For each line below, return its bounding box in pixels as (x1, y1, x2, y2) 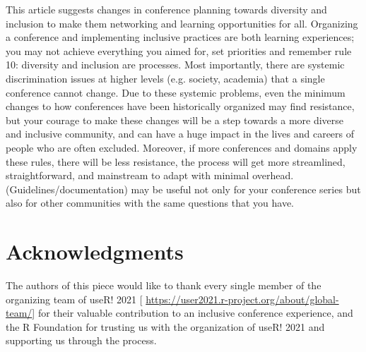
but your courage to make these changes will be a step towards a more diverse (6, 112, 344, 127)
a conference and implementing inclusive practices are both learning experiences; (6, 30, 355, 44)
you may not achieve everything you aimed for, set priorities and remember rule (6, 43, 352, 58)
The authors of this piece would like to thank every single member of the (6, 278, 321, 293)
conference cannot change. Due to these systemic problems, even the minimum (6, 85, 346, 99)
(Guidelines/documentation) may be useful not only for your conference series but (6, 181, 361, 196)
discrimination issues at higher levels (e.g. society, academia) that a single (6, 71, 325, 85)
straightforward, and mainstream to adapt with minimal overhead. (6, 168, 294, 183)
